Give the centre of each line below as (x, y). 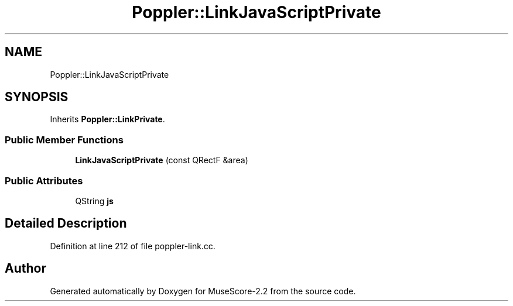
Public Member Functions (64, 140)
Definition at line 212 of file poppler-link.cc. (133, 246)
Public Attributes (44, 180)
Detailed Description (66, 224)
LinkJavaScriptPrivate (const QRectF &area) (162, 160)
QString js (94, 201)
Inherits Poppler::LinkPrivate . (107, 119)
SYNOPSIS (37, 97)
